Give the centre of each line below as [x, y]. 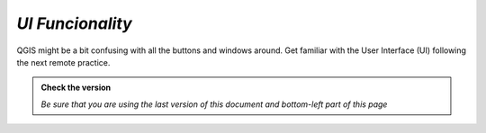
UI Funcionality [74, 23]
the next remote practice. [63, 62]
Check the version [76, 88]
